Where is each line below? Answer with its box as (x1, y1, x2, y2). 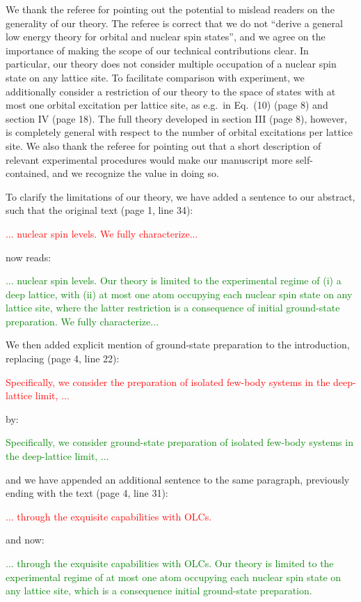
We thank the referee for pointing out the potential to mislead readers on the (6, 2, 335, 16)
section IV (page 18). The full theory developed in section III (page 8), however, (6, 111, 347, 125)
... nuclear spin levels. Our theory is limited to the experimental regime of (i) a (6, 273, 342, 288)
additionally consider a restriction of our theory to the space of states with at (6, 84, 336, 98)
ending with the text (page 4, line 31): (6, 486, 168, 500)
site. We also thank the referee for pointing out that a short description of (6, 138, 321, 153)
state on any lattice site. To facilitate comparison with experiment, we (6, 70, 305, 84)
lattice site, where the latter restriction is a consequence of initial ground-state (6, 300, 340, 315)
